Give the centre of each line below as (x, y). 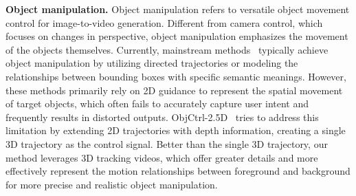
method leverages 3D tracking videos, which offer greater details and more (162, 157)
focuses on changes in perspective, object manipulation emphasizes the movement (177, 36)
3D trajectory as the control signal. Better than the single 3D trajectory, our (167, 143)
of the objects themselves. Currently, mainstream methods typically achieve (167, 49)
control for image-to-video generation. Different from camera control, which (164, 22)
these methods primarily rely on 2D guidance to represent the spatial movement (174, 90)
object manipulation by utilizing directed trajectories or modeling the (152, 63)
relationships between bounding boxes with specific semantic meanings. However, (176, 76)
